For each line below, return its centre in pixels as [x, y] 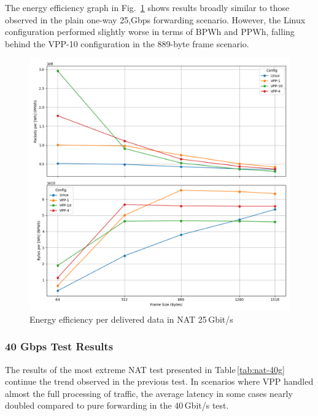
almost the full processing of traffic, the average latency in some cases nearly [149, 393]
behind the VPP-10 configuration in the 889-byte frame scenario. [127, 43]
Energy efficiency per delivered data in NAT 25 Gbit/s [131, 319]
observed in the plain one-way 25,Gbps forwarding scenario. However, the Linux [155, 19]
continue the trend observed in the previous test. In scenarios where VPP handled [159, 381]
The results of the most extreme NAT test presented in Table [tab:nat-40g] [145, 369]
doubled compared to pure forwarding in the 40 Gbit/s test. [117, 405]
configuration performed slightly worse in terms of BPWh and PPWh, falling [150, 32]
